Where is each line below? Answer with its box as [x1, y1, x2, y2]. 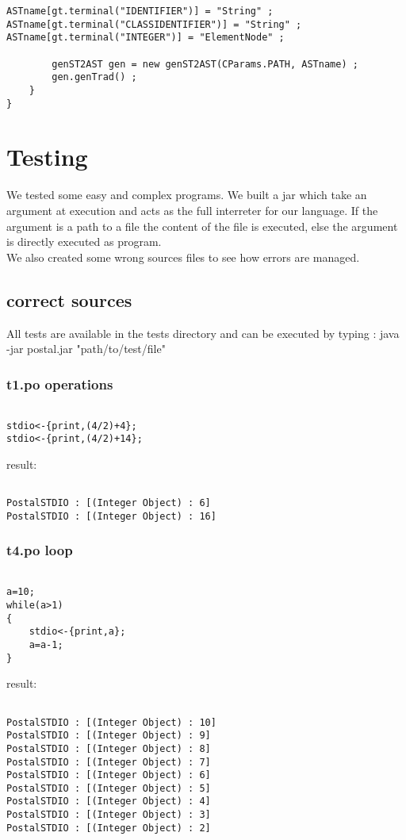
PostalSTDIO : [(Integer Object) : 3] [6, 809, 211, 821]
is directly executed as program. [6, 233, 162, 250]
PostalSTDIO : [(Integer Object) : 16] [6, 510, 216, 522]
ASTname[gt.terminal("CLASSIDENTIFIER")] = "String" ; [6, 18, 302, 30]
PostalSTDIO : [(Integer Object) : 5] [6, 782, 211, 794]
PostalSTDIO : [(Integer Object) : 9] [6, 730, 211, 742]
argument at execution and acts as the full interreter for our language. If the [6, 201, 378, 218]
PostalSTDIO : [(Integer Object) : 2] [6, 822, 211, 834]
